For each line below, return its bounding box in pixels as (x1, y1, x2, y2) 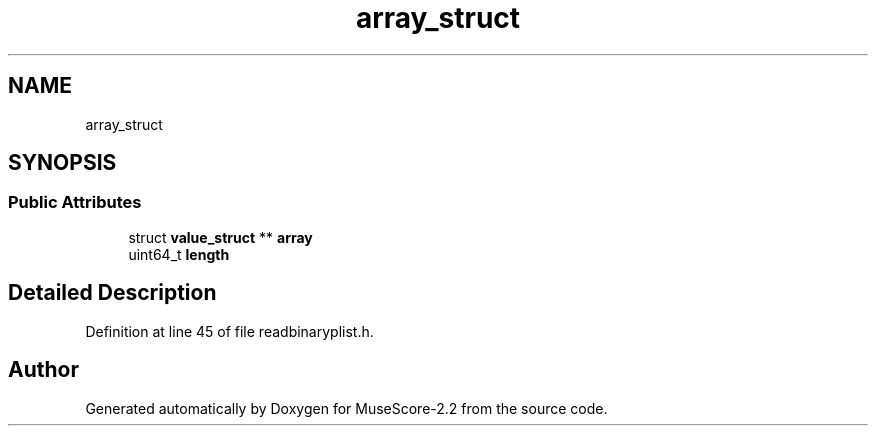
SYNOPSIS (8, 150, 117, 176)
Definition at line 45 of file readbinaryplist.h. (85, 322, 374, 340)
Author (8, 357, 79, 383)
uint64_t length (128, 245, 230, 263)
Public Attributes (8, 192, 142, 213)
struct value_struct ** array (128, 228, 313, 246)
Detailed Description (8, 280, 217, 306)
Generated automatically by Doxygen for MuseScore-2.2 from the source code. (85, 399, 608, 417)
